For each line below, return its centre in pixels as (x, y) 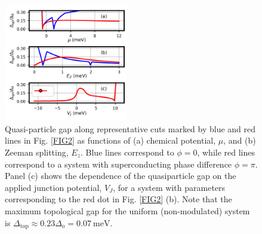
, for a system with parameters (169, 187)
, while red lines (226, 152)
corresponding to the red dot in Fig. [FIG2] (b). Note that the (118, 199)
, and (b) (240, 140)
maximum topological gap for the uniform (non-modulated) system (127, 210)
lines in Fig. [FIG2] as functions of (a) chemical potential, (110, 140)
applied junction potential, (53, 187)
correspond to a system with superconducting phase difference (118, 164)
